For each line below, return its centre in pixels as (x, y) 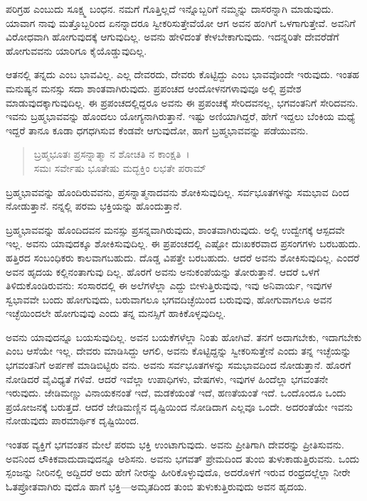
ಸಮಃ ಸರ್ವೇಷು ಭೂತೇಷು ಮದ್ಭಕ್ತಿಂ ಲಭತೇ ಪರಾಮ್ (120, 167)
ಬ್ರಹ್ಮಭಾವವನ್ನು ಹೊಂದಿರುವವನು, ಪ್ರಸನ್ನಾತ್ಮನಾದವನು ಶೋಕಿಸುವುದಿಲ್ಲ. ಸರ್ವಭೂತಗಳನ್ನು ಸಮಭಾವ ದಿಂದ (177, 192)
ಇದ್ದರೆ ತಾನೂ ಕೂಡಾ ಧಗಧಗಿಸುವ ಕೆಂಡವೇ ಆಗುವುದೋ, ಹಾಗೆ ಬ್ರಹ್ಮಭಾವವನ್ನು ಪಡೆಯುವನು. (157, 130)
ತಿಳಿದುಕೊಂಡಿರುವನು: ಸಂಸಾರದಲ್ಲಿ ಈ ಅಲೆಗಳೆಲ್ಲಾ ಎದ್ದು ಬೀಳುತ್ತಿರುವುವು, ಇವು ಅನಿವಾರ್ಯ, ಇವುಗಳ (169, 285)
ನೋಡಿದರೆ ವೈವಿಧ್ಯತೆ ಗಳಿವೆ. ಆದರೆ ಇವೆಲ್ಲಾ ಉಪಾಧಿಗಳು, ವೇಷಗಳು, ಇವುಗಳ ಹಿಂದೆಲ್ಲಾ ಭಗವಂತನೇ (167, 378)
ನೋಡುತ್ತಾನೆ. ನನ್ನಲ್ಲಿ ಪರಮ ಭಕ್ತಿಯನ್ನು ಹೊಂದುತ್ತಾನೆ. (94, 206)
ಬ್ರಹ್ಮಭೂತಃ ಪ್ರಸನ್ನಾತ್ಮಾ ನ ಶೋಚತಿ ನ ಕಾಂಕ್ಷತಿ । (112, 154)
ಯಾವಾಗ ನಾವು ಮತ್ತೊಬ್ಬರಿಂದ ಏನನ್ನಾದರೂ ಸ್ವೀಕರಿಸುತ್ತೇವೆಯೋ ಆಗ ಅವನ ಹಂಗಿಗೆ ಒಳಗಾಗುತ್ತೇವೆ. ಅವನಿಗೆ (181, 22)
